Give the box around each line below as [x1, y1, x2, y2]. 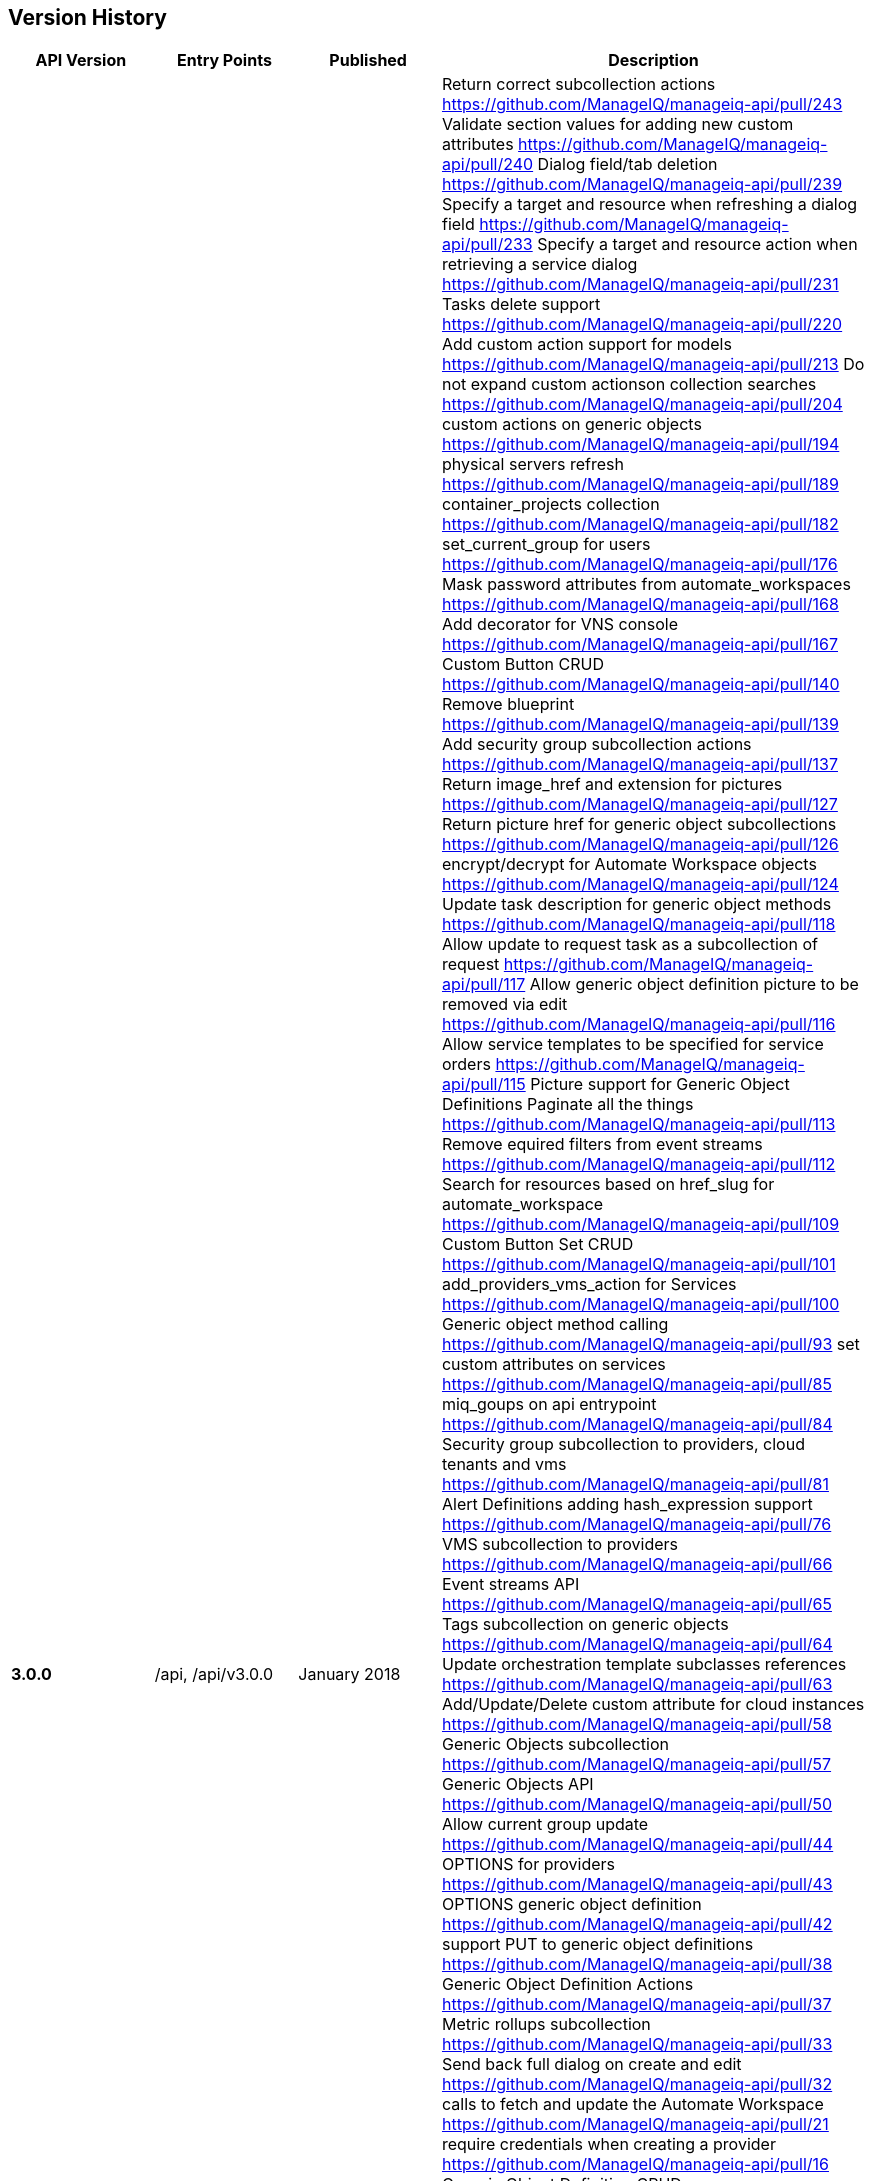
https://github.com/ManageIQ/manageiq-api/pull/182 [441, 514, 839, 535]
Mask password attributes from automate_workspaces [441, 574, 851, 595]
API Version [35, 50, 127, 71]
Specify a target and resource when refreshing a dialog [441, 194, 858, 215]
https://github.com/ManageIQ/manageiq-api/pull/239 [441, 174, 843, 195]
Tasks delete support [441, 294, 601, 315]
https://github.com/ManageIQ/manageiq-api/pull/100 [441, 1294, 840, 1315]
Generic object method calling [441, 1314, 669, 1335]
